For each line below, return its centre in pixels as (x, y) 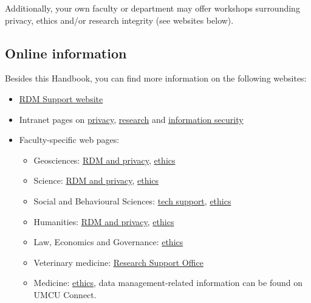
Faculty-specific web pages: (69, 140)
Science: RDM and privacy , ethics (96, 180)
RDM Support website (61, 98)
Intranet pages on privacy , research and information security (131, 119)
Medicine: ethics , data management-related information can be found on (168, 283)
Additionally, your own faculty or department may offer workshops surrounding (152, 8)
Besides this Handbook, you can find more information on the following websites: (156, 78)
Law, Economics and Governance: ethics (108, 242)
